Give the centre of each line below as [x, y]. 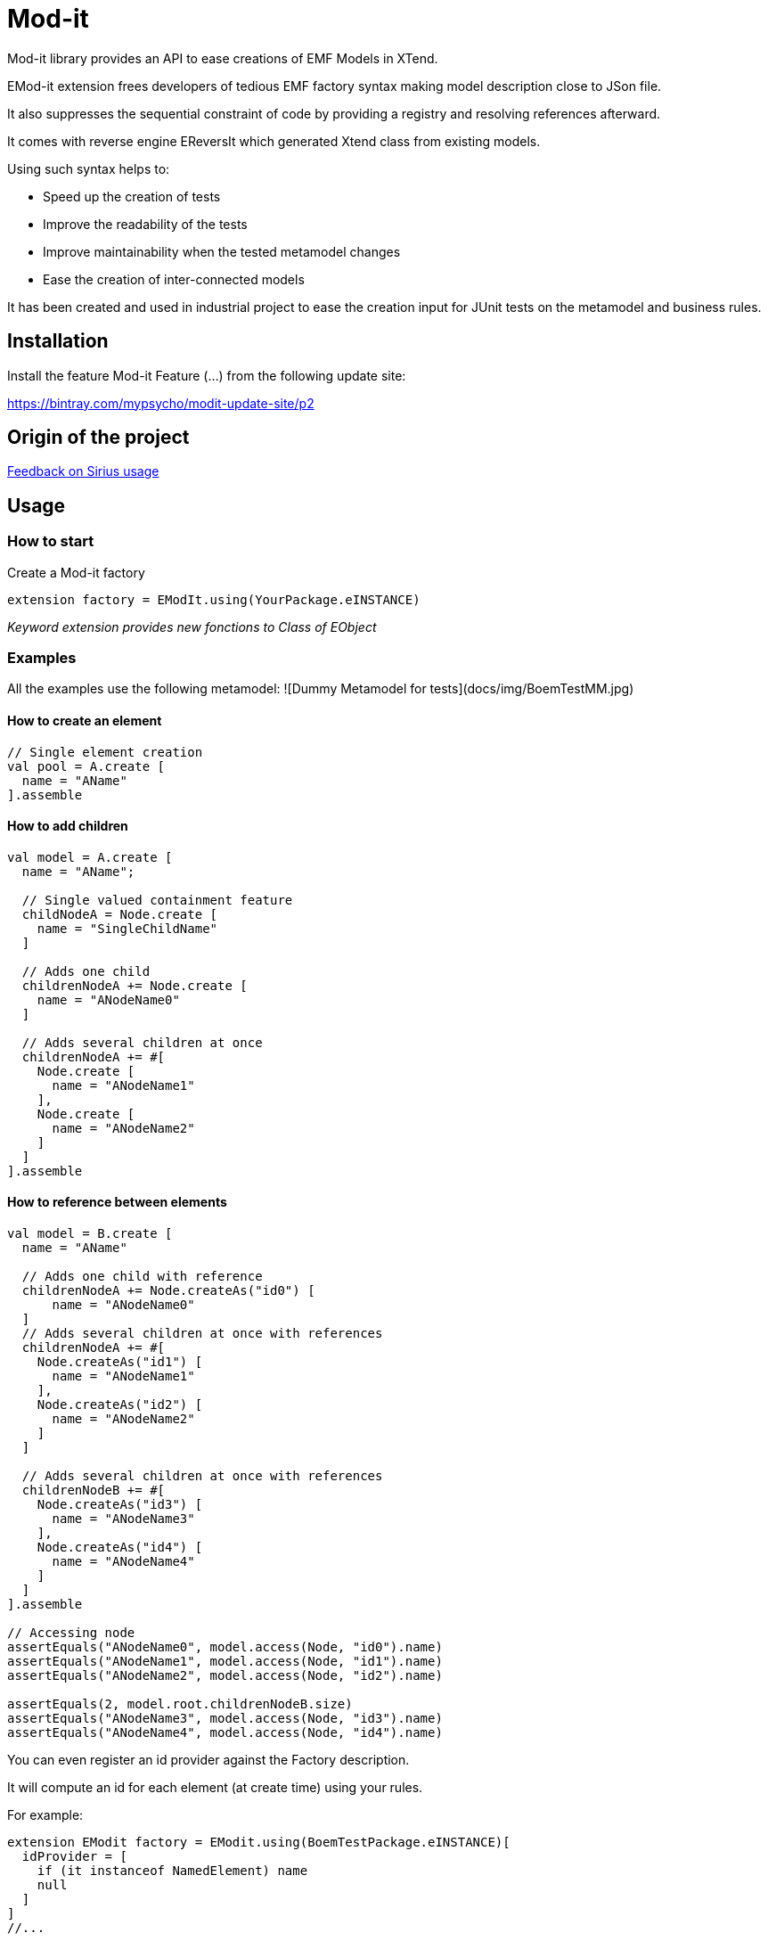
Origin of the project [98, 438]
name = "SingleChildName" [127, 928]
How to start [51, 541]
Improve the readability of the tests [145, 224]
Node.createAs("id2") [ [120, 1405]
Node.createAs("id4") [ [120, 1548]
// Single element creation [105, 752]
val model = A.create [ [90, 857]
